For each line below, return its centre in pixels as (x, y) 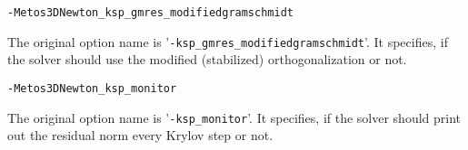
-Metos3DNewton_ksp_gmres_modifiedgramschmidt (150, 13)
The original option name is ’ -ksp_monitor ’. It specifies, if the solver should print (234, 117)
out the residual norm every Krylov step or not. (140, 135)
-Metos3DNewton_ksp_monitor (92, 88)
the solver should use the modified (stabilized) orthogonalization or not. (207, 59)
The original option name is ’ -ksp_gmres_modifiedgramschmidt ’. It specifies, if (228, 41)
